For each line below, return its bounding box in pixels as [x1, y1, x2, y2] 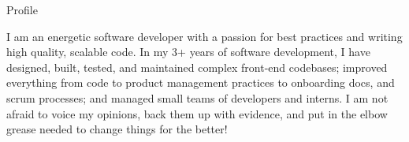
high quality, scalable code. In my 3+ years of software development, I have [6, 43, 370, 60]
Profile [6, 2, 38, 17]
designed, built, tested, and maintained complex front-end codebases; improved [6, 58, 388, 75]
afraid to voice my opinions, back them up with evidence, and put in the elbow [6, 105, 388, 121]
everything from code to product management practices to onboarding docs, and [6, 74, 395, 91]
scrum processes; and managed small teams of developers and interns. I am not [6, 89, 389, 106]
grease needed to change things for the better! [6, 121, 228, 137]
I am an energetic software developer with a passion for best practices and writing [6, 28, 403, 44]
